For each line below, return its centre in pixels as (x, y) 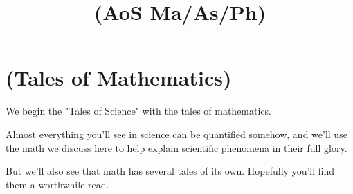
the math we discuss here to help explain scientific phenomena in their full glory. (176, 147)
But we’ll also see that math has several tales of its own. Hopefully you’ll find (170, 171)
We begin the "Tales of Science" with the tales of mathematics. (138, 111)
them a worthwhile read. (57, 184)
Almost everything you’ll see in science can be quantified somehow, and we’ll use (176, 134)
